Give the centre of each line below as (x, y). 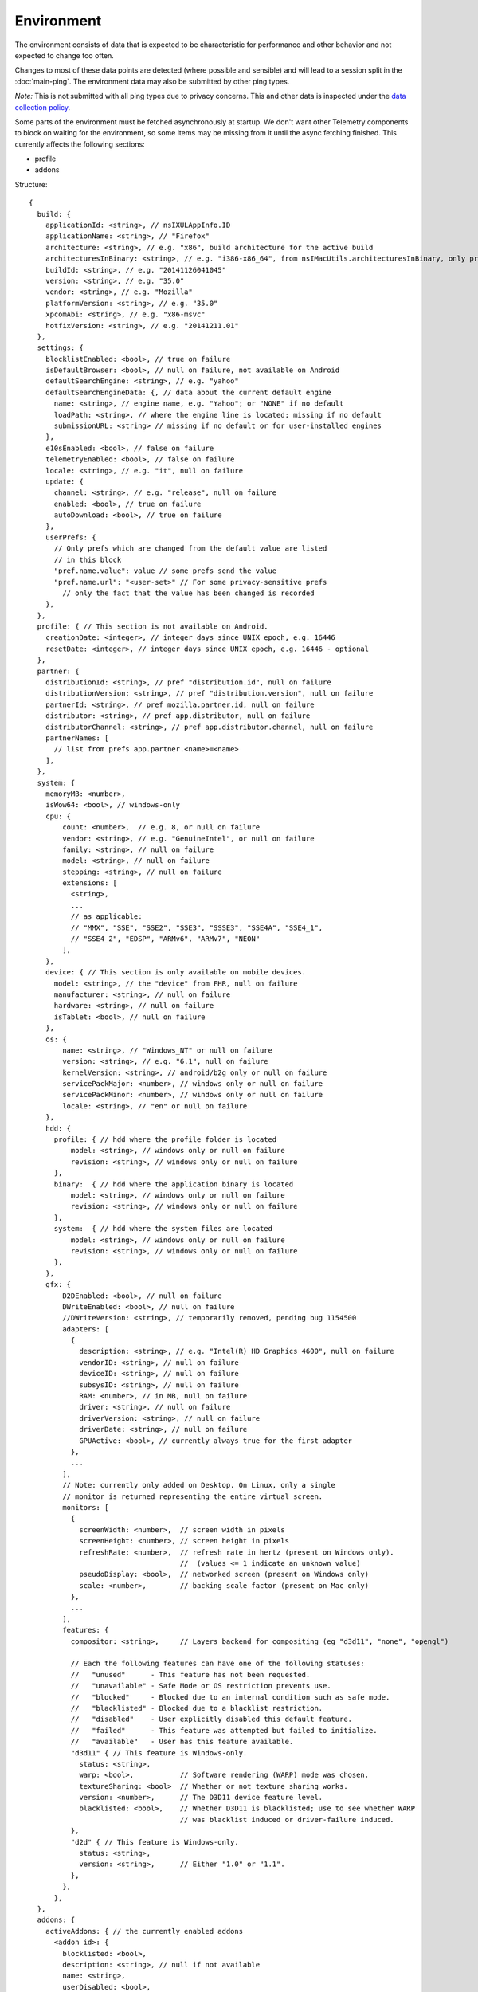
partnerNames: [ (77, 738)
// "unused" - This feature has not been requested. (190, 1674)
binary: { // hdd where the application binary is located (174, 1184)
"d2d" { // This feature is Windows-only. (155, 1842)
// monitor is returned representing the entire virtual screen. (193, 1496)
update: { (64, 482)
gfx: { (58, 1284)
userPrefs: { (71, 537)
